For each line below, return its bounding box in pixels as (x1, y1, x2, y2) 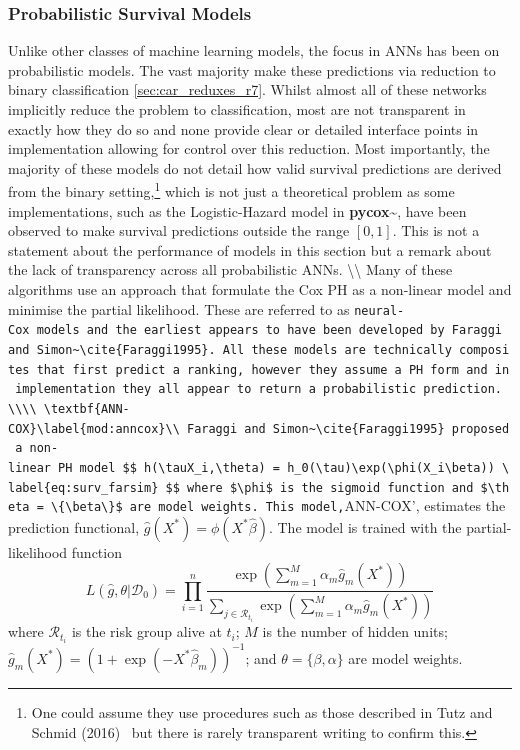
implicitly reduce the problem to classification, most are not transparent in (8, 99, 466, 119)
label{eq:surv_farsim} (8, 480, 159, 495)
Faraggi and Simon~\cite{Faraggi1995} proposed (186, 421, 510, 436)
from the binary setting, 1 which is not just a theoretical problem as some (8, 178, 455, 202)
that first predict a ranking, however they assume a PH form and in (36, 362, 510, 377)
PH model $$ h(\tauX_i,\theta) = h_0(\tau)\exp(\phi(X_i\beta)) (58, 460, 495, 475)
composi (459, 342, 510, 357)
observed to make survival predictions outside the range (8, 220, 350, 241)
